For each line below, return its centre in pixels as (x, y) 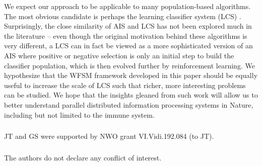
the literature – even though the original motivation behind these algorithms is (126, 35)
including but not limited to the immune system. (79, 114)
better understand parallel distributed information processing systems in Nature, (129, 104)
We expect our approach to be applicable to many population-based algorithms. (127, 6)
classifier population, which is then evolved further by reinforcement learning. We (129, 65)
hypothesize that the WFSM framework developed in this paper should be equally (131, 75)
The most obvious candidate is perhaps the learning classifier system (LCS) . (123, 16)
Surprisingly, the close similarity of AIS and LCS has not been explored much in (128, 26)
